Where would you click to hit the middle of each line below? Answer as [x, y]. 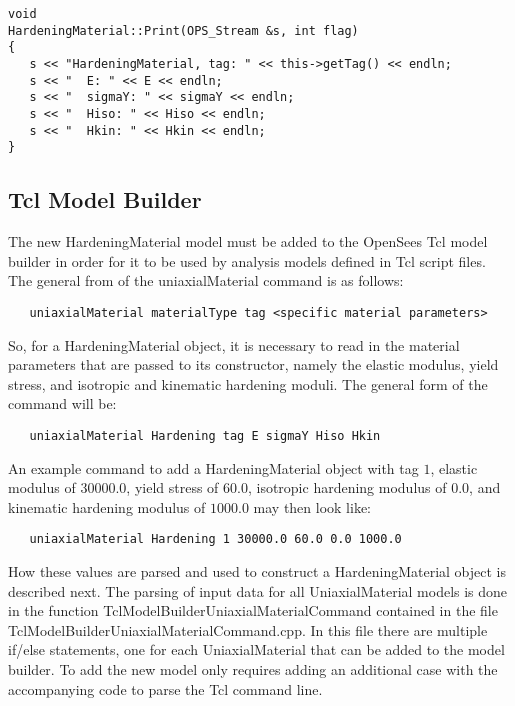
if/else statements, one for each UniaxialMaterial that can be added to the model [256, 649]
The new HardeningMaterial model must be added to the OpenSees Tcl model [248, 241]
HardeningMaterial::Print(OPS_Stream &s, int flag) [183, 30]
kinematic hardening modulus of [107, 506]
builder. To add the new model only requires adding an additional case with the [253, 668]
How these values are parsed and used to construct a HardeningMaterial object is [257, 571]
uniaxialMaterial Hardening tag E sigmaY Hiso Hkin [205, 435]
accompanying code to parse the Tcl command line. [165, 688]
